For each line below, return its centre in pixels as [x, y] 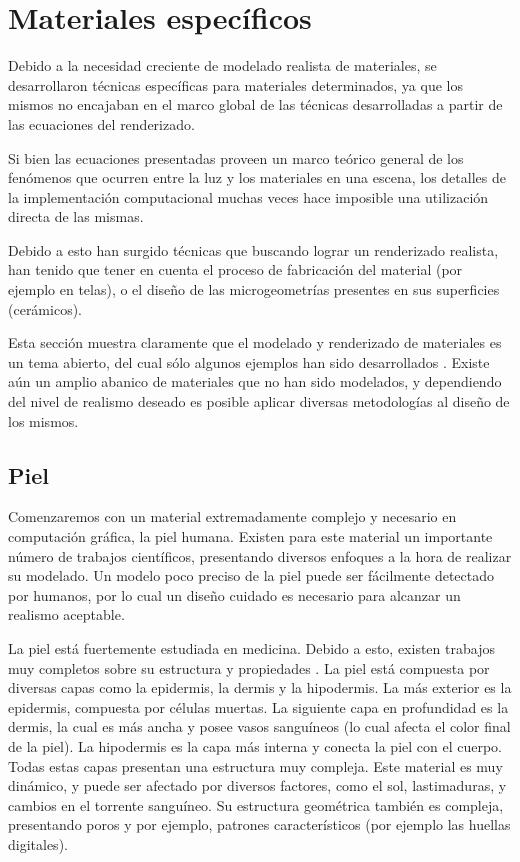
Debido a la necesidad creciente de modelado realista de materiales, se [222, 65]
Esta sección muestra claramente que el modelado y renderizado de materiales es [255, 342]
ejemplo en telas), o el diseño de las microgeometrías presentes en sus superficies [254, 289]
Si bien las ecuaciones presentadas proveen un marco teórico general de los [236, 157]
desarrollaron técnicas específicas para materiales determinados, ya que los [235, 84]
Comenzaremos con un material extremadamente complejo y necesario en [232, 516]
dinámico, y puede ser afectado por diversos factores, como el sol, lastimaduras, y [257, 785]
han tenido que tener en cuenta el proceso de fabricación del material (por [235, 269]
